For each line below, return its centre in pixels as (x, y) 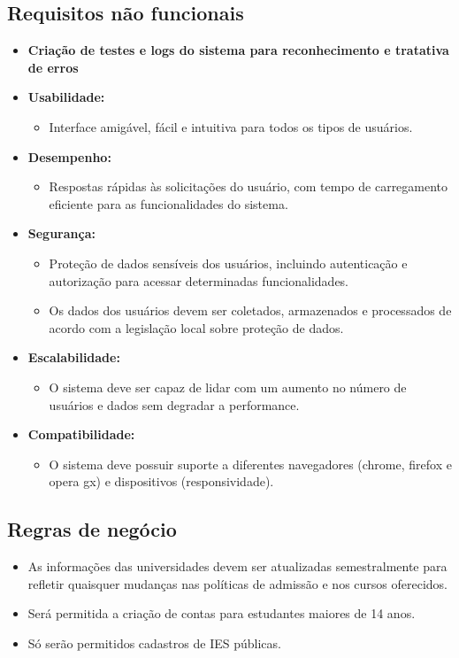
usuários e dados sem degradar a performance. (174, 404)
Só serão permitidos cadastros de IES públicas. (154, 643)
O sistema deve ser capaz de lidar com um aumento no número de (228, 387)
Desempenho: (69, 156)
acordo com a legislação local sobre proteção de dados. (196, 327)
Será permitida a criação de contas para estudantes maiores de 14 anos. (222, 613)
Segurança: (61, 233)
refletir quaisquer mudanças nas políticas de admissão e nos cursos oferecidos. (238, 583)
